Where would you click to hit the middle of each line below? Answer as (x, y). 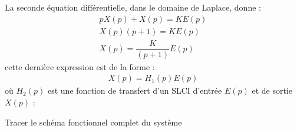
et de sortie (272, 90)
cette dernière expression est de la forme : (80, 66)
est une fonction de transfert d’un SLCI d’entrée (135, 90)
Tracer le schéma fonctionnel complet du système (93, 122)
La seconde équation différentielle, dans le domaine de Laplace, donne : (133, 7)
